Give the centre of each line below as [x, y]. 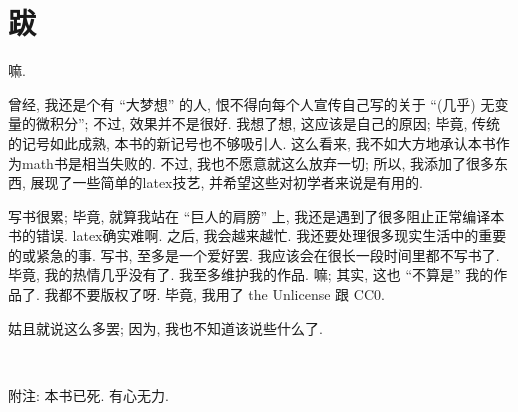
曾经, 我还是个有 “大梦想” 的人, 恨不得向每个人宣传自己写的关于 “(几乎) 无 [251, 103]
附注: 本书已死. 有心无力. [88, 394]
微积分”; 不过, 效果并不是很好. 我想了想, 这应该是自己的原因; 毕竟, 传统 [267, 123]
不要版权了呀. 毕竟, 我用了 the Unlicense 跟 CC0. [228, 294]
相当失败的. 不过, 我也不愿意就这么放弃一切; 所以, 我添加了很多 [288, 162]
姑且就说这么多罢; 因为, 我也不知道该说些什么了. [165, 327]
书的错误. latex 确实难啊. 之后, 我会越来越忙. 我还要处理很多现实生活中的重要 [257, 235]
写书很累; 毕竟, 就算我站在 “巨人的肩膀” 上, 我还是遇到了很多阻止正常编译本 [256, 215]
